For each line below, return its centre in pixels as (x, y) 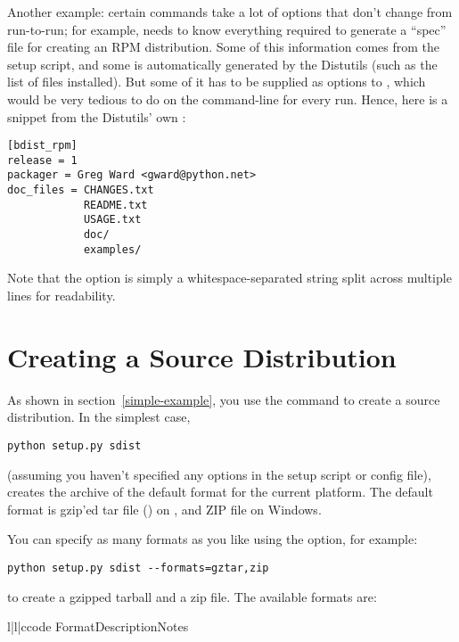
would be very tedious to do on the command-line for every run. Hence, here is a (228, 99)
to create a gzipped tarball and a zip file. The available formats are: (192, 596)
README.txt (115, 205)
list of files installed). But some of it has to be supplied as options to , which (217, 82)
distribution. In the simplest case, (99, 417)
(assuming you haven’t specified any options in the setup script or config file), (219, 474)
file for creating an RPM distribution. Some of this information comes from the (224, 47)
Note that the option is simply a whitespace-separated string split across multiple (229, 278)
